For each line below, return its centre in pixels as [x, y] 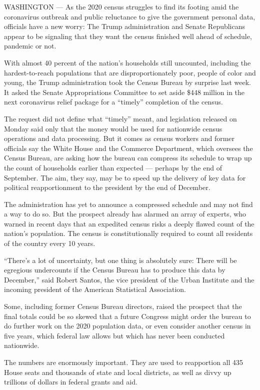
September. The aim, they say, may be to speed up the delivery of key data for [125, 177]
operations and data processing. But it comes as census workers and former [119, 138]
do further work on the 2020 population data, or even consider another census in [127, 326]
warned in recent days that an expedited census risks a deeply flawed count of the [129, 223]
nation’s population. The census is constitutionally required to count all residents [128, 233]
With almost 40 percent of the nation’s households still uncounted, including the [127, 62]
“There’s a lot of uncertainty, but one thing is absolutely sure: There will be [120, 260]
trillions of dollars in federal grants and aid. [71, 382]
